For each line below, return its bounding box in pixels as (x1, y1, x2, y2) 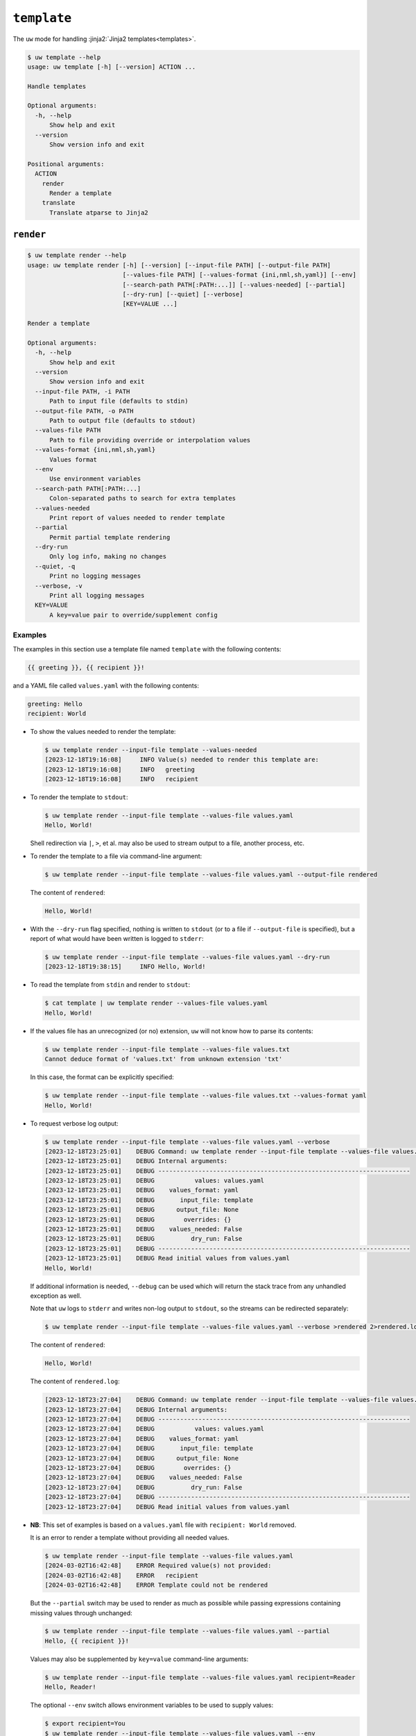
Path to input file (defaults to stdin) (49, 397, 189, 406)
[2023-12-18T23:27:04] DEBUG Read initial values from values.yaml (44, 1503, 291, 1510)
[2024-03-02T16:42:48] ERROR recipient (44, 1571, 199, 1579)
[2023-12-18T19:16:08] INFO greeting (44, 765, 196, 774)
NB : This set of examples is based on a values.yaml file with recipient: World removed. (30, 1521, 297, 1529)
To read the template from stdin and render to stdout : (30, 980, 191, 989)
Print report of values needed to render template (49, 514, 225, 521)
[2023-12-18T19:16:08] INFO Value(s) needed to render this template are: (44, 756, 319, 764)
